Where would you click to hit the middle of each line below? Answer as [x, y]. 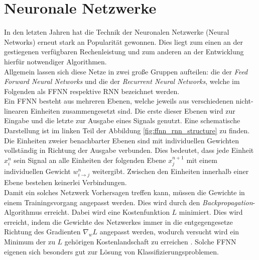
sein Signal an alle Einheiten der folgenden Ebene [90, 160]
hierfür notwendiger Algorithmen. [55, 61]
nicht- [244, 101]
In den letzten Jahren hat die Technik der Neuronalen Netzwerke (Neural [117, 32]
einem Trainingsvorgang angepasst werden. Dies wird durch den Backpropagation [128, 202]
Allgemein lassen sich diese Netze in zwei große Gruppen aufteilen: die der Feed [126, 71]
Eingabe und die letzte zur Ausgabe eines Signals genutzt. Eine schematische [122, 120]
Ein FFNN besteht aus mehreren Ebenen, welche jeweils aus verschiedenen [119, 101]
